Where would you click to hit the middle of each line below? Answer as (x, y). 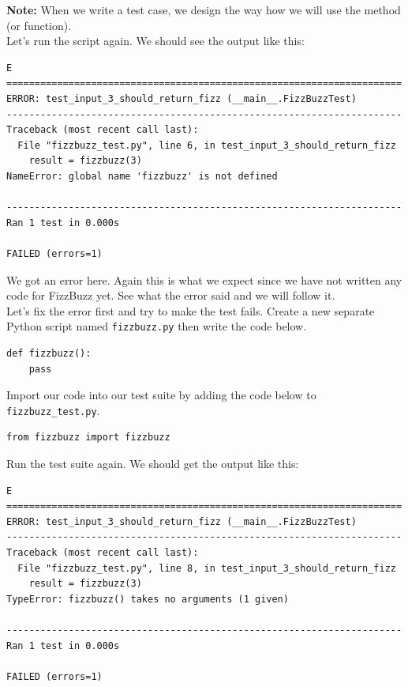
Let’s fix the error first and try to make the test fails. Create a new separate (191, 310)
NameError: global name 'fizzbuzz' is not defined (142, 176)
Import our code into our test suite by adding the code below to (161, 395)
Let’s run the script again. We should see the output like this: (155, 41)
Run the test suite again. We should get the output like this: (153, 464)
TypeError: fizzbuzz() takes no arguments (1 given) (148, 599)
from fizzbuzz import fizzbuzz (88, 438)
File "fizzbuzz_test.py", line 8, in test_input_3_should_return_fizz (207, 568)
